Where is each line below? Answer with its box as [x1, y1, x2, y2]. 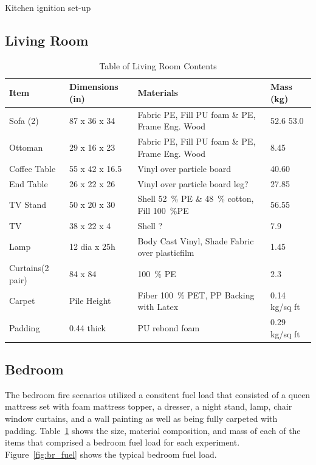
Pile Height [69, 294, 111, 307]
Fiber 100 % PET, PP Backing [137, 288, 255, 301]
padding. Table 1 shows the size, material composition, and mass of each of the [5, 424, 301, 436]
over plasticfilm [137, 246, 194, 259]
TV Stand [9, 198, 47, 211]
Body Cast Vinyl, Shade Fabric [137, 234, 254, 247]
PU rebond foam [137, 321, 200, 334]
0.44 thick [69, 321, 106, 334]
